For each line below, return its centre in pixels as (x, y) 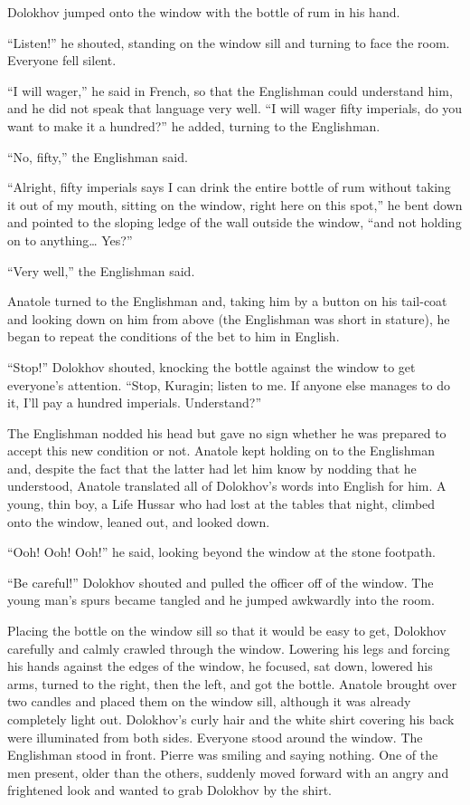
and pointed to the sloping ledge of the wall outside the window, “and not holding (235, 222)
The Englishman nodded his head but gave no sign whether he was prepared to (227, 432)
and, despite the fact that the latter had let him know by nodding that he (212, 468)
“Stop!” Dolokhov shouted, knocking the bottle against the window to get (211, 366)
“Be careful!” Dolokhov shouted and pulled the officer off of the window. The (221, 582)
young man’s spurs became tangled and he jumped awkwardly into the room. (221, 600)
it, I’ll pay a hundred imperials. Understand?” (135, 402)
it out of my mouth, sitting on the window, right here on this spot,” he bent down (235, 204)
